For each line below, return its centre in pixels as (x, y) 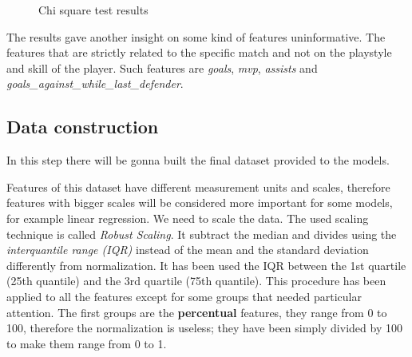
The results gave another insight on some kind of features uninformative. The (196, 36)
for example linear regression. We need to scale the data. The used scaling (188, 218)
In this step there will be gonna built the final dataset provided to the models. (198, 160)
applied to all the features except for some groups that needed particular (184, 296)
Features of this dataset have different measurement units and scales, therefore (198, 186)
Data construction (83, 127)
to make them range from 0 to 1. (87, 343)
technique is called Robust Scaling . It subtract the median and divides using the (202, 234)
